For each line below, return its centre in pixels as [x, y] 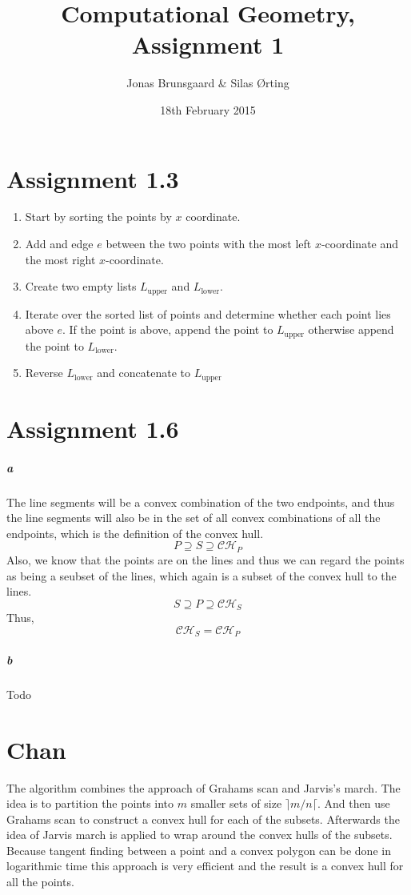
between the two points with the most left [209, 244]
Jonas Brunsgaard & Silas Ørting [208, 83]
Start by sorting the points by [98, 217]
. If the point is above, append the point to [168, 329]
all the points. [40, 882]
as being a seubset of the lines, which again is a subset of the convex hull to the [202, 575]
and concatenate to [144, 373]
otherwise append [351, 329]
